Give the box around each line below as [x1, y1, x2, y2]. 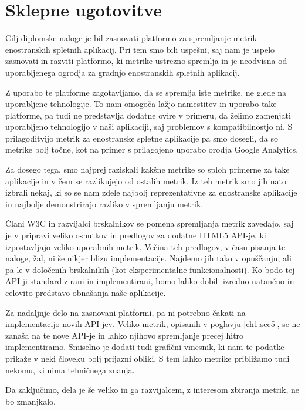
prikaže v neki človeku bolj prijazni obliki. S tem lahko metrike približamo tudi [5, 352, 290, 364]
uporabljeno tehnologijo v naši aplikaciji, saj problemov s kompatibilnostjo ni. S [5, 120, 293, 133]
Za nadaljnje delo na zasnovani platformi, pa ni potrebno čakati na [5, 306, 246, 318]
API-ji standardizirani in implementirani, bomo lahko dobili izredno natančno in [5, 275, 294, 287]
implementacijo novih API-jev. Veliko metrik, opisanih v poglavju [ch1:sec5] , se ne [5, 318, 300, 330]
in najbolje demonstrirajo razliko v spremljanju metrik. [5, 197, 204, 210]
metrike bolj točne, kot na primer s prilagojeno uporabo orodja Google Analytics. [5, 143, 299, 156]
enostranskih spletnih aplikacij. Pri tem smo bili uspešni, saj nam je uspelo [5, 43, 275, 55]
